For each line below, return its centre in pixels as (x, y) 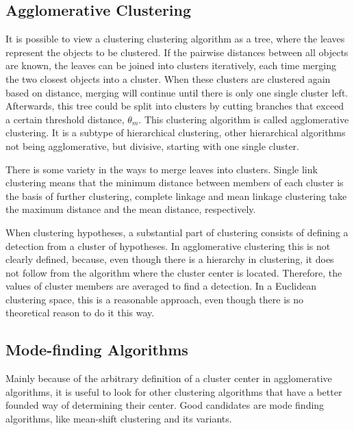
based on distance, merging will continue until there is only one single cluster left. (177, 92)
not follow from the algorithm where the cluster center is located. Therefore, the (174, 272)
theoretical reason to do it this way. (80, 313)
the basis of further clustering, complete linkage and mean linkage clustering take (176, 195)
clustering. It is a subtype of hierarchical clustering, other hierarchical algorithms (176, 132)
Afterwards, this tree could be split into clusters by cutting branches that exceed (175, 106)
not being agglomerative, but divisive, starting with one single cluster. (153, 146)
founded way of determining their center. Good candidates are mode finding (165, 405)
